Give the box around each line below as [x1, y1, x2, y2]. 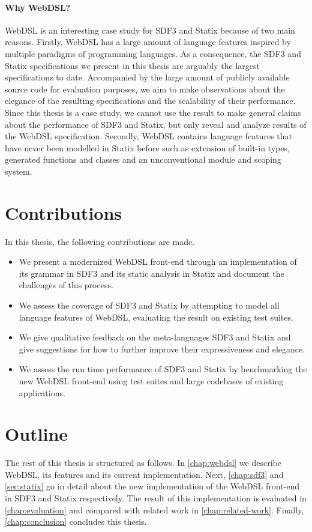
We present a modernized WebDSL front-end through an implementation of [19, 255, 297, 268]
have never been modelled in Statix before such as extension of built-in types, [5, 141, 290, 154]
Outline [5, 422, 68, 446]
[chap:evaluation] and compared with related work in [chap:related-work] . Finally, [5, 503, 304, 516]
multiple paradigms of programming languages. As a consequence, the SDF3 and [5, 47, 301, 59]
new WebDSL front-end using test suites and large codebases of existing [19, 374, 284, 387]
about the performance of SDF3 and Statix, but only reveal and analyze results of [5, 118, 307, 130]
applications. [19, 386, 65, 399]
